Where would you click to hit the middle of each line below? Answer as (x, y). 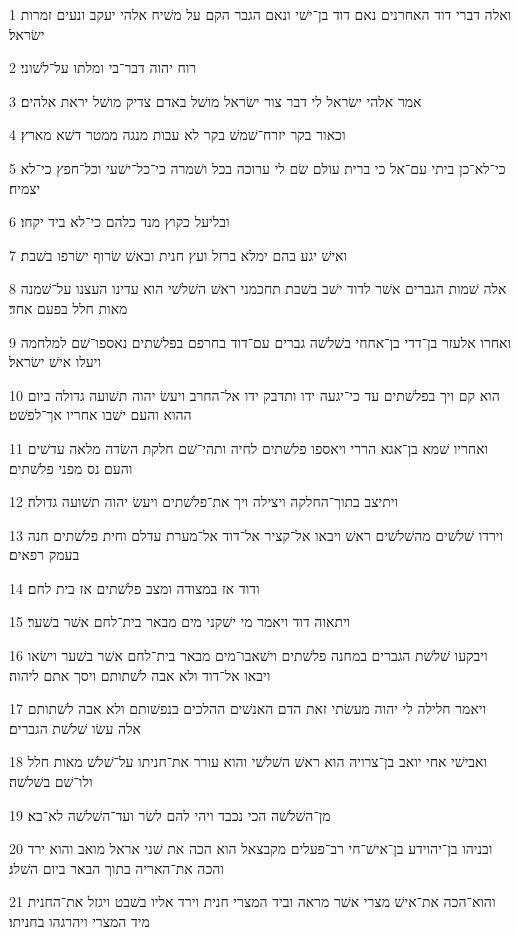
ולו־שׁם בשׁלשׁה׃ (51, 781)
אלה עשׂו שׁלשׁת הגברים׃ (75, 727)
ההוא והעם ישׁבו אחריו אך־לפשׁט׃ (100, 414)
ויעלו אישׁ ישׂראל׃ (55, 361)
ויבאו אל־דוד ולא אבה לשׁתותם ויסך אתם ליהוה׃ (140, 674)
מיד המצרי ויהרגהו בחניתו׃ (79, 921)
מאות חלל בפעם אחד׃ (68, 307)
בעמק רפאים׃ (44, 554)
